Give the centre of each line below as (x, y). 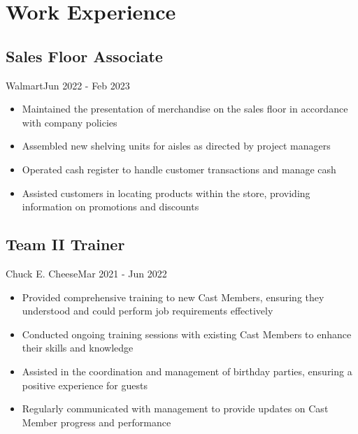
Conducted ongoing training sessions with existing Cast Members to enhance (187, 334)
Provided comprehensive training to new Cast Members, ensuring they (173, 297)
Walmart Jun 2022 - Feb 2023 (68, 85)
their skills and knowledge (78, 348)
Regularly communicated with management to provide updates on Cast (175, 408)
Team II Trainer (65, 244)
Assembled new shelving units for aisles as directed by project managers (176, 146)
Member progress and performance (96, 422)
